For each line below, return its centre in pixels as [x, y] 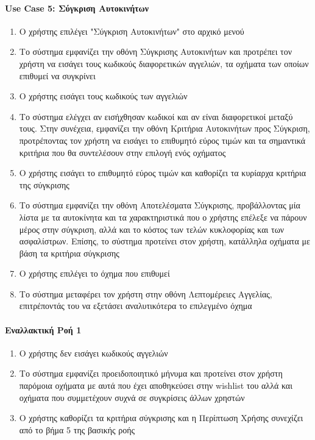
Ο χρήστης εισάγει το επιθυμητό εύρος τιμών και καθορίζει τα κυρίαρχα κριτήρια [163, 173]
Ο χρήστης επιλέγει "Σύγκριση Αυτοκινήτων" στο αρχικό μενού [132, 31]
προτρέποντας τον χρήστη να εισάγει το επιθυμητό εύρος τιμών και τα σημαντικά [162, 140]
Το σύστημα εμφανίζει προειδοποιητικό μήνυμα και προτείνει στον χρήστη [151, 373]
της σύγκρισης [44, 184]
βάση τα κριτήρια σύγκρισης [69, 253]
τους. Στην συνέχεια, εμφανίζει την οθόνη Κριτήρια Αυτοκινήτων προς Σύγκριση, [165, 128]
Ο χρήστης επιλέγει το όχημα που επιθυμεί [94, 273]
